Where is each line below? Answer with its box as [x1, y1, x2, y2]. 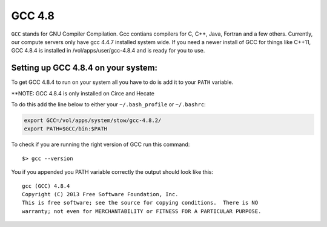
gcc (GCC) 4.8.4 [22, 182, 70, 190]
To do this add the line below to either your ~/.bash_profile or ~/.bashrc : [11, 101, 206, 108]
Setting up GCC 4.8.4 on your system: [11, 63, 157, 73]
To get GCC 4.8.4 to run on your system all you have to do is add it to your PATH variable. [11, 78, 234, 86]
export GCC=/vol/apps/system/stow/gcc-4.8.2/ [24, 117, 162, 124]
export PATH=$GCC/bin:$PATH [24, 126, 107, 132]
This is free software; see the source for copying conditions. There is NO [22, 199, 259, 206]
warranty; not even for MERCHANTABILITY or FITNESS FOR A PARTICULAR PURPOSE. [22, 208, 262, 214]
